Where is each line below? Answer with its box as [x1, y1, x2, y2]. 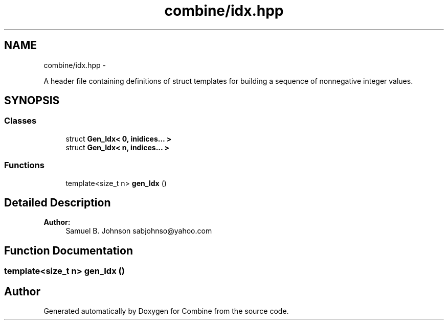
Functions [4, 160, 44, 171]
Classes [4, 115, 37, 126]
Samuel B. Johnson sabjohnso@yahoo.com [65, 226, 212, 236]
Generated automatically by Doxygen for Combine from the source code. [43, 307, 289, 316]
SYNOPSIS [4, 94, 60, 107]
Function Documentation [4, 244, 133, 257]
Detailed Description [4, 196, 111, 209]
